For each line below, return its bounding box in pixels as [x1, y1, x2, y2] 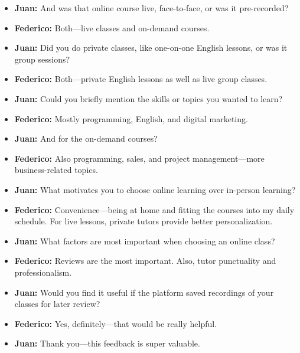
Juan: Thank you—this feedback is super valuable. [14, 337, 200, 349]
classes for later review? [14, 298, 100, 310]
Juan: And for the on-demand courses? [14, 132, 158, 145]
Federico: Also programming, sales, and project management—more [14, 152, 265, 164]
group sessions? [14, 53, 70, 65]
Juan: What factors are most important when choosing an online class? [14, 234, 275, 247]
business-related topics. [14, 164, 98, 176]
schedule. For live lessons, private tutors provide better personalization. [14, 215, 273, 227]
